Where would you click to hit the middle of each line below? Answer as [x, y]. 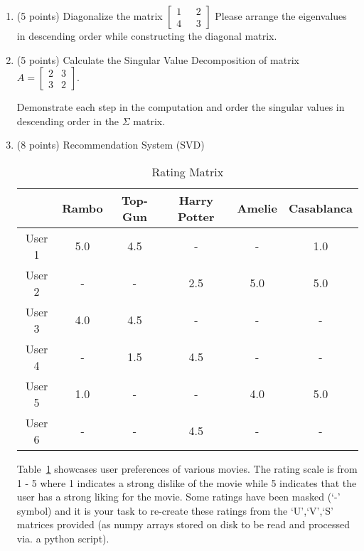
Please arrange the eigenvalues [281, 16]
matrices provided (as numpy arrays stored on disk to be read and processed [183, 524]
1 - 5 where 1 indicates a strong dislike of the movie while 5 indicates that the [187, 482]
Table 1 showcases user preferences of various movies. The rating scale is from [187, 468]
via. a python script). [63, 538]
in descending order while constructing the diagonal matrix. [147, 36]
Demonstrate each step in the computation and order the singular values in [181, 107]
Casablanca [320, 208]
